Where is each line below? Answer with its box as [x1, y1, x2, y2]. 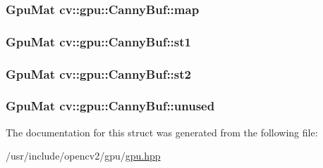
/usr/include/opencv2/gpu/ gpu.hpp [6, 148, 161, 163]
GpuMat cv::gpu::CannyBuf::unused [6, 97, 215, 115]
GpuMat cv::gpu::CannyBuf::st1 [6, 32, 191, 50]
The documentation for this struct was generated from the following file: [6, 124, 318, 139]
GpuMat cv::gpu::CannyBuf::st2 [6, 65, 191, 82]
